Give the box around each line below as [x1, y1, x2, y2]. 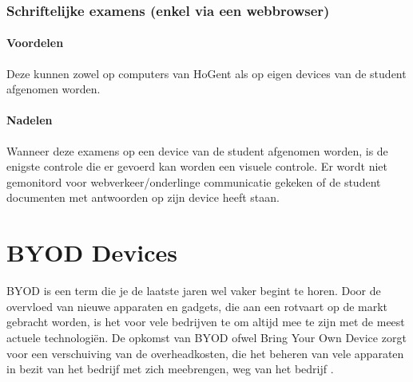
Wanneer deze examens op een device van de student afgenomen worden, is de [6, 142, 388, 159]
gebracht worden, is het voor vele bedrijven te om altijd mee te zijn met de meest [6, 313, 405, 330]
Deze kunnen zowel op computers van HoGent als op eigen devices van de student [6, 65, 407, 81]
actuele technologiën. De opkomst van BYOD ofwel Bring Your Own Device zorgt [6, 329, 407, 345]
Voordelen [6, 34, 64, 51]
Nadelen [6, 112, 53, 128]
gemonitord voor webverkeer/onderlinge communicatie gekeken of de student [6, 173, 381, 190]
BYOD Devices [6, 236, 178, 269]
